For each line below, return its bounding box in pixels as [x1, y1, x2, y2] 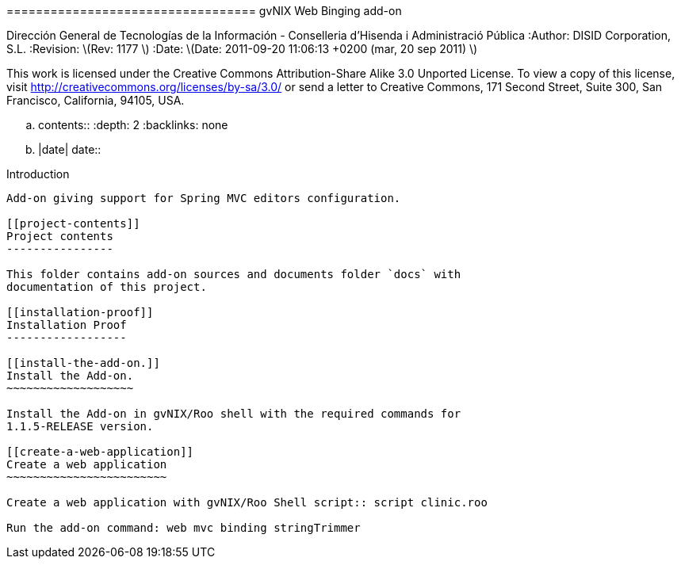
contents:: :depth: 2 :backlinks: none [38, 118, 228, 132]
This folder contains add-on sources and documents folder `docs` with [6, 268, 461, 281]
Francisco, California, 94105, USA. [6, 94, 185, 107]
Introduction [6, 167, 70, 181]
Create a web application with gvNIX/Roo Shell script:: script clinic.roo [6, 496, 488, 509]
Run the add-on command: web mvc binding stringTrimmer [6, 521, 361, 534]
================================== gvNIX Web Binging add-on [6, 4, 402, 17]
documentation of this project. [6, 281, 207, 293]
